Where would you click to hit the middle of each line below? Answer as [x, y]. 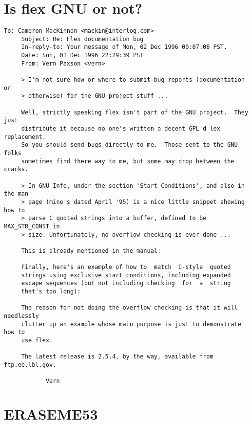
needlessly [21, 316]
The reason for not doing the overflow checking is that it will [129, 308]
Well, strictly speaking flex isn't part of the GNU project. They [135, 112]
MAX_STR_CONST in [32, 226]
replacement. [25, 137]
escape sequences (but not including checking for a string [126, 283]
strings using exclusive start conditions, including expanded [126, 275]
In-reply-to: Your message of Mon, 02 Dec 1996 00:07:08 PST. [124, 47]
